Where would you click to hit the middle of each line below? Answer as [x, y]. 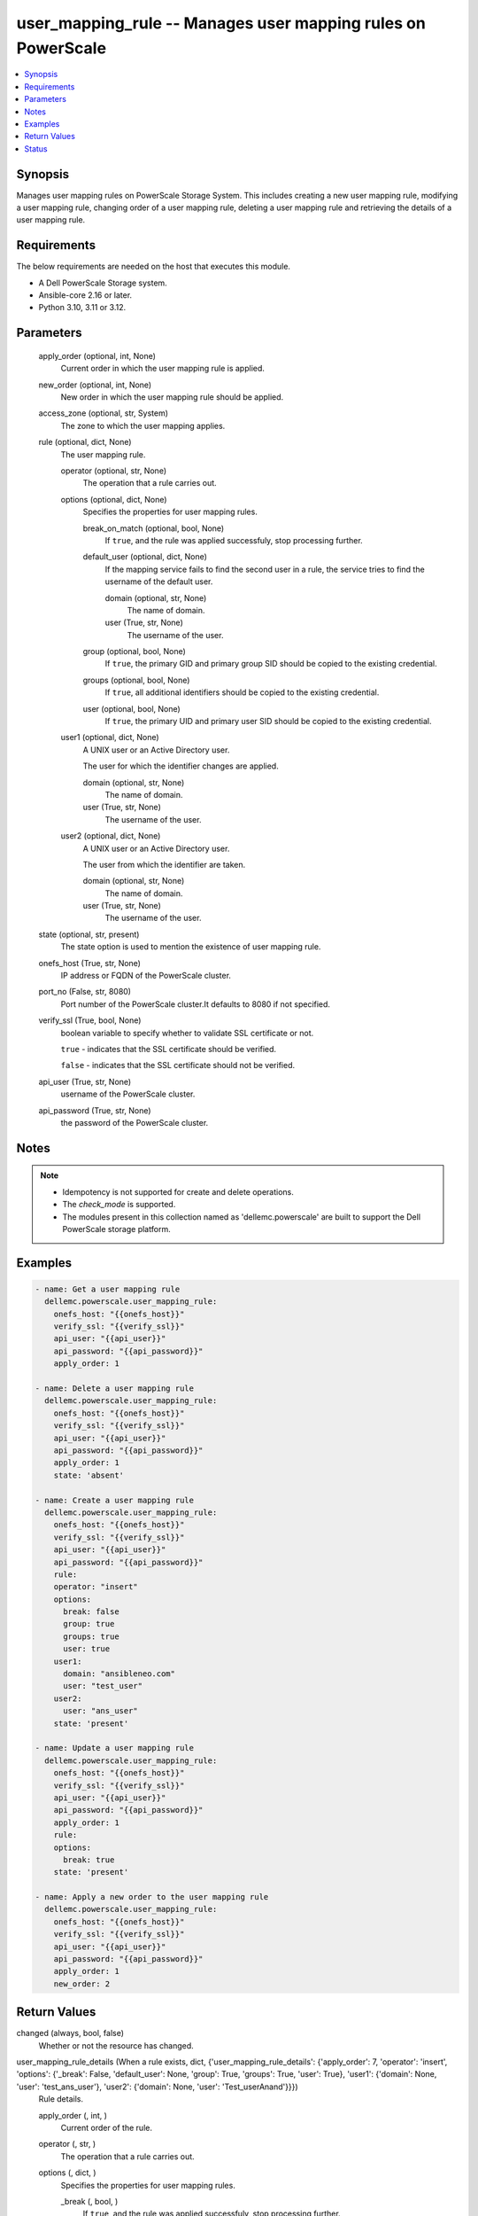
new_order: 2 [82, 1984]
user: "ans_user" [101, 1711]
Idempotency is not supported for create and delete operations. [178, 1191]
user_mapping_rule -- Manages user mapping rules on [221, 23]
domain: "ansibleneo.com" [119, 1674]
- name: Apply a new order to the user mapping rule [152, 1897]
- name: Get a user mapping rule [108, 1289]
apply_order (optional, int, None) [97, 355]
